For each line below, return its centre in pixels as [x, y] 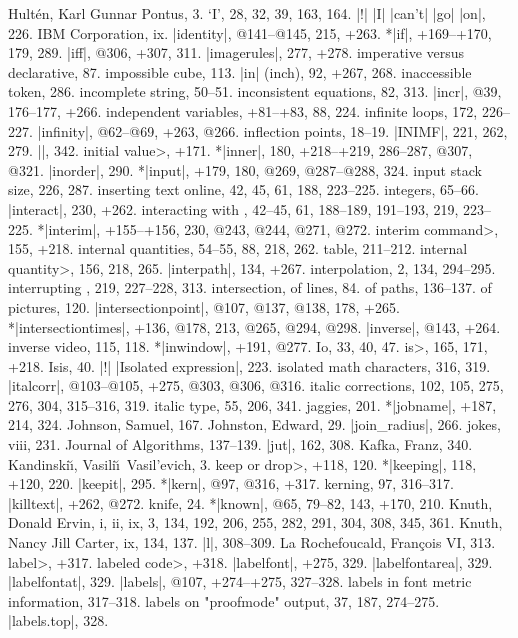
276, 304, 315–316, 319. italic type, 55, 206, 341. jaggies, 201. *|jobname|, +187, [252, 404]
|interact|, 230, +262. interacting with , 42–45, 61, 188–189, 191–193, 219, [233, 208]
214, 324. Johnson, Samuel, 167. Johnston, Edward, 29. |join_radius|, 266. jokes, [254, 424]
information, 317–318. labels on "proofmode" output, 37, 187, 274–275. [224, 600]
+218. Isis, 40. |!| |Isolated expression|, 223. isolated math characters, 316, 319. [249, 365]
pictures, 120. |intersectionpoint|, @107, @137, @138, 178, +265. [204, 306]
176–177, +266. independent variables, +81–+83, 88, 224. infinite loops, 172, [243, 110]
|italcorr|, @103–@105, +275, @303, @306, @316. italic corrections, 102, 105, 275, [256, 385]
